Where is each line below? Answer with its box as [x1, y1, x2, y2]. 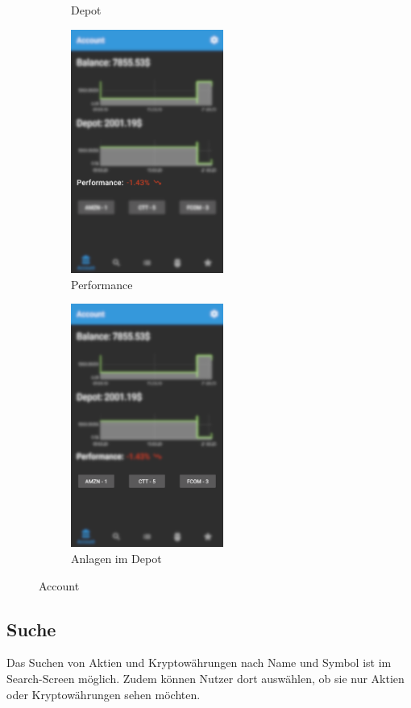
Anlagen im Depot [71, 550, 162, 567]
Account [39, 577, 80, 594]
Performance [71, 275, 133, 292]
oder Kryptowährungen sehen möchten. [6, 685, 201, 702]
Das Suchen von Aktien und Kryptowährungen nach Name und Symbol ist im [6, 654, 392, 671]
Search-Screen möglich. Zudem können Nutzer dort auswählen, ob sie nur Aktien [6, 670, 405, 687]
